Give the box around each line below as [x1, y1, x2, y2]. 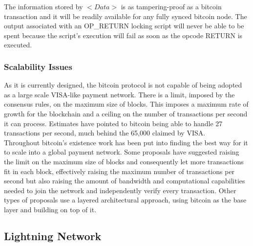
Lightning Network [4, 228, 102, 243]
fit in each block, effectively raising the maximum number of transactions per [4, 166, 235, 176]
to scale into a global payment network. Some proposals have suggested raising [4, 147, 239, 157]
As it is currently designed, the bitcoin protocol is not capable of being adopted [4, 80, 242, 90]
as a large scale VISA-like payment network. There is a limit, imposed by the [4, 89, 235, 99]
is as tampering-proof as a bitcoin [121, 1, 222, 11]
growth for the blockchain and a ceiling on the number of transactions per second [4, 108, 248, 118]
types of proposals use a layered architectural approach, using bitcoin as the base [4, 195, 247, 205]
